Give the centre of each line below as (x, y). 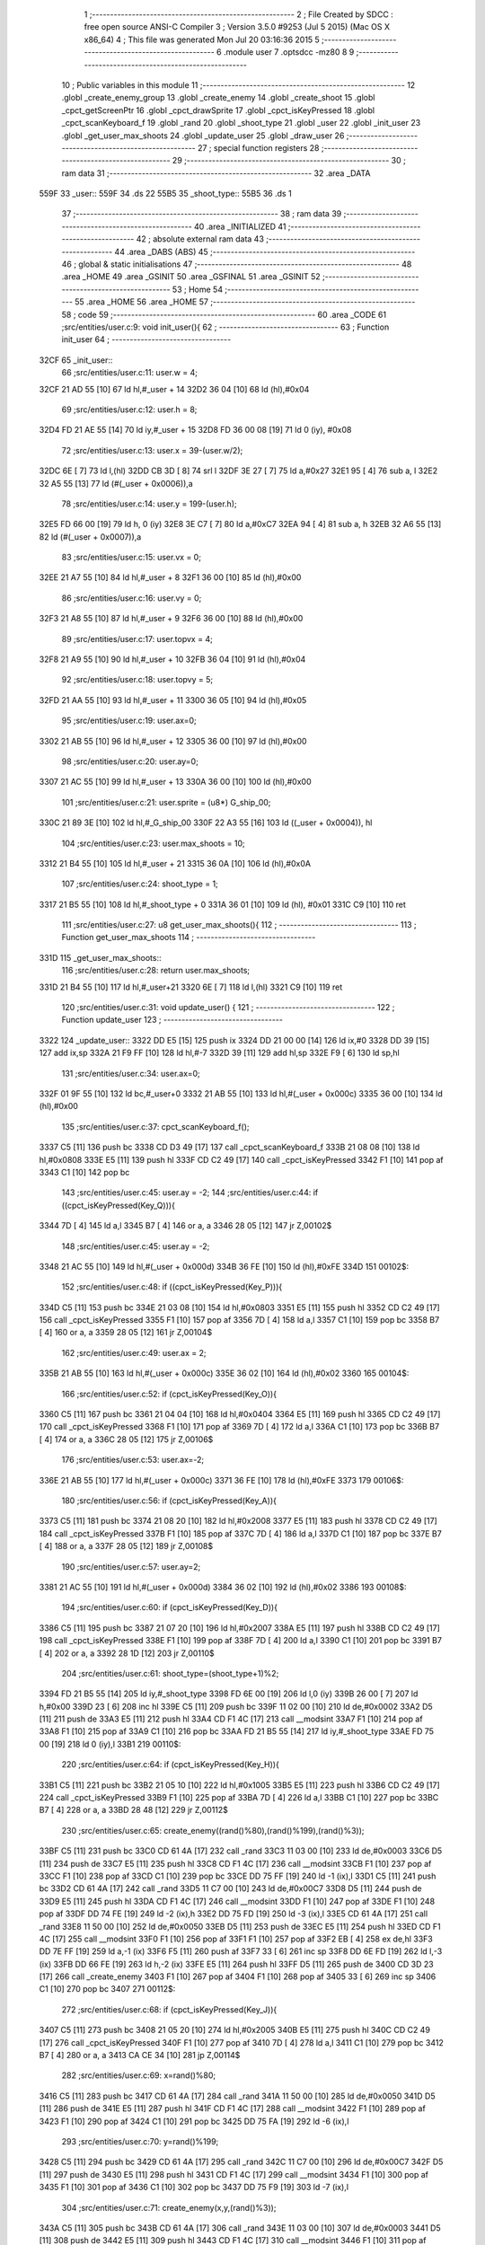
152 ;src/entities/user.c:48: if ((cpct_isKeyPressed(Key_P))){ (172, 1287)
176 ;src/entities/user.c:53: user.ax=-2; (133, 1460)
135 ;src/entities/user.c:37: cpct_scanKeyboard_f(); (156, 1126)
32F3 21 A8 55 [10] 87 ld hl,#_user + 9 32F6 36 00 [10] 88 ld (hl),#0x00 (171, 619)
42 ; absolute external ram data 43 (200, 239)
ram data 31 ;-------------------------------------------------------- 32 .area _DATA (216, 173)
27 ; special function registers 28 (259, 147)
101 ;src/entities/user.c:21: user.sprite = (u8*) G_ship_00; (166, 802)
